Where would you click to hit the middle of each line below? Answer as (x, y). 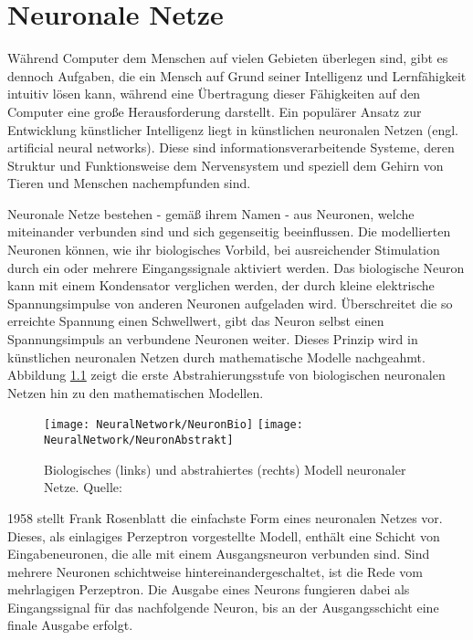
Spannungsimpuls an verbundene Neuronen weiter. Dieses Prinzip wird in (213, 339)
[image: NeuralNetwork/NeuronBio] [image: (173, 425)
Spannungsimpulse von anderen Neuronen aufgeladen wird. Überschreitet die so (230, 303)
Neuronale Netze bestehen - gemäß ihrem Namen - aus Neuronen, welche (211, 213)
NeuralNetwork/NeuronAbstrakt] (139, 441)
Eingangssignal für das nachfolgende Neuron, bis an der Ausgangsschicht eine (223, 607)
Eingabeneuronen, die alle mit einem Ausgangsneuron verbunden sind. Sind (219, 554)
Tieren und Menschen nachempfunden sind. (129, 183)
